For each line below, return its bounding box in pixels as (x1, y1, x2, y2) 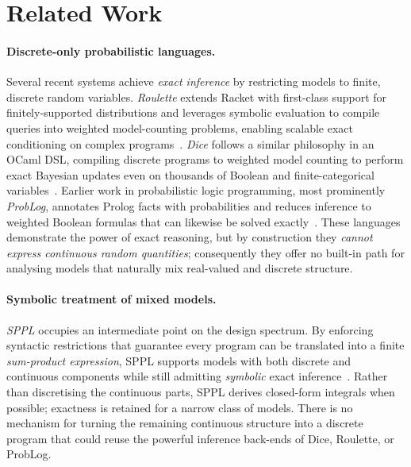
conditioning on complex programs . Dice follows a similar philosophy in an (6, 135, 375, 152)
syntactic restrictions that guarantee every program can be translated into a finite (6, 337, 405, 353)
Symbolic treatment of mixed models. (6, 291, 217, 307)
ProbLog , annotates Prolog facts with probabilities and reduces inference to (6, 197, 371, 214)
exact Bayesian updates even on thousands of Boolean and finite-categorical (6, 166, 375, 183)
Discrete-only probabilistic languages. (6, 42, 216, 59)
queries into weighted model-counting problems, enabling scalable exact (6, 119, 354, 136)
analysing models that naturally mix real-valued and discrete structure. (6, 260, 353, 276)
